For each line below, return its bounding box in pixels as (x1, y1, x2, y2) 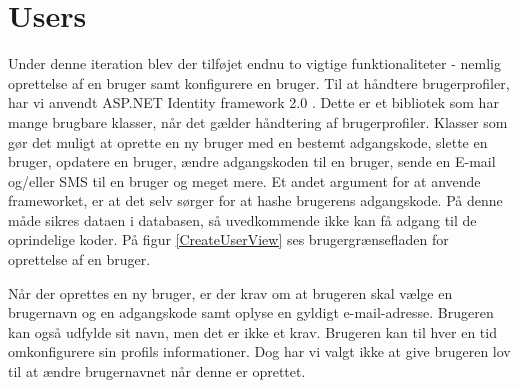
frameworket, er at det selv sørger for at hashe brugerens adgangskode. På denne (8, 190, 503, 211)
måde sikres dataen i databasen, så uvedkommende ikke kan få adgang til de (8, 209, 477, 230)
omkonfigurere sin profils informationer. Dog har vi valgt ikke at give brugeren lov (8, 341, 511, 362)
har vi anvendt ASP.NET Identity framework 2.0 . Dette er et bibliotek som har (8, 92, 499, 113)
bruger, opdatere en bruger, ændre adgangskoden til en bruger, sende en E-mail (8, 151, 496, 172)
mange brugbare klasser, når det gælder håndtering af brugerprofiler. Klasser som (8, 111, 508, 132)
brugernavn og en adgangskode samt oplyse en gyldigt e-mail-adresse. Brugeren (8, 302, 494, 323)
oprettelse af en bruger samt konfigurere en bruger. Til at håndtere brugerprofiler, (8, 72, 510, 93)
